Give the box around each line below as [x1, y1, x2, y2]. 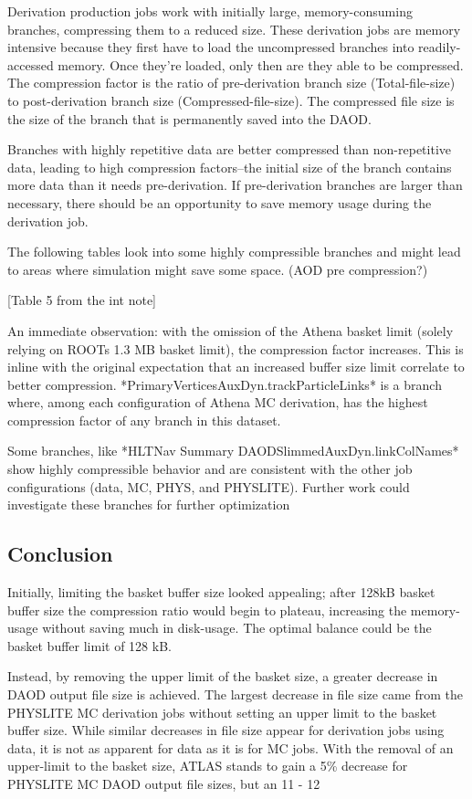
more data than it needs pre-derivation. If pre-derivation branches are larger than [7, 175, 463, 194]
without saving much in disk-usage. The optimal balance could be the [42, 618, 432, 637]
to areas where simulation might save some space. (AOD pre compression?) [7, 259, 428, 279]
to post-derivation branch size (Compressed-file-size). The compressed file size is [7, 90, 455, 110]
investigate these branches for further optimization [7, 495, 290, 514]
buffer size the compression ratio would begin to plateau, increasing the [7, 600, 407, 619]
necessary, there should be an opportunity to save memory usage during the [7, 193, 432, 212]
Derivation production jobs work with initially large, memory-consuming [7, 2, 413, 20]
